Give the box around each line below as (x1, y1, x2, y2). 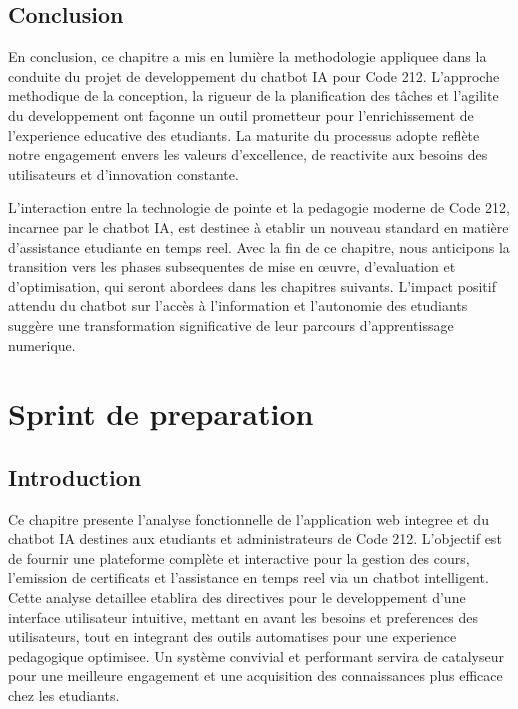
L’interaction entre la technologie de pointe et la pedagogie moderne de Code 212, (8, 197, 510, 218)
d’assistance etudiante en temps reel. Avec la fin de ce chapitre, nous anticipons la (8, 236, 510, 257)
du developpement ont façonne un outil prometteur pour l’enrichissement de (8, 104, 474, 125)
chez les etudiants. (8, 685, 120, 706)
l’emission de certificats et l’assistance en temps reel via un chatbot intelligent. (8, 567, 489, 588)
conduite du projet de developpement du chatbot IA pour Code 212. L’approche (8, 65, 500, 86)
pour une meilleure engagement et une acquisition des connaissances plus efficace (8, 665, 503, 686)
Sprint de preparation (8, 393, 314, 434)
